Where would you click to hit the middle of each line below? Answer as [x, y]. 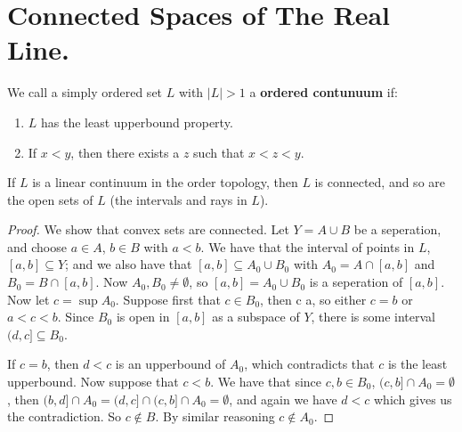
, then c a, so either [313, 299]
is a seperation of [356, 282]
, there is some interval [373, 317]
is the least [417, 364]
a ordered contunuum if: [324, 92]
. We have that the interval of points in [308, 246]
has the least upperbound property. [137, 122]
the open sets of [50, 199]
